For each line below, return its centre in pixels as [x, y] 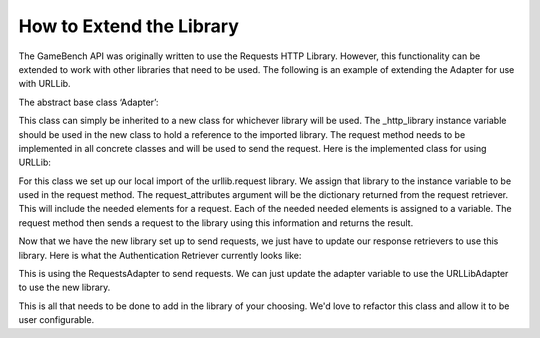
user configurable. [56, 320]
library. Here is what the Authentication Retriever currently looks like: [160, 255]
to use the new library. [64, 287]
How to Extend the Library [129, 26]
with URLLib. [44, 84]
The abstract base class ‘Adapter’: [88, 102]
